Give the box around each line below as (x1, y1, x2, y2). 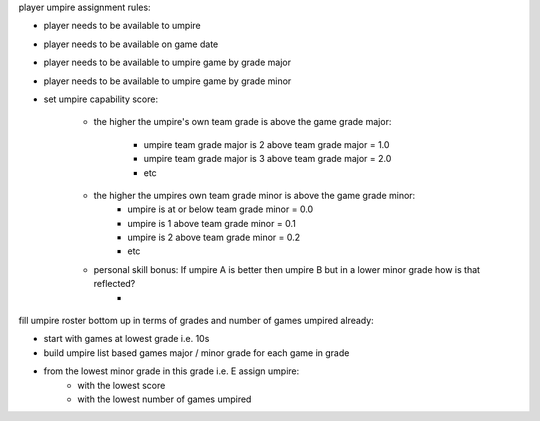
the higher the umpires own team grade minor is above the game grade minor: (93, 189, 416, 201)
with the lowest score (77, 379, 166, 391)
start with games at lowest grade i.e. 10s (43, 333, 210, 345)
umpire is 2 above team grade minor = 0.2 (127, 231, 301, 244)
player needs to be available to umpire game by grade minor (43, 75, 292, 87)
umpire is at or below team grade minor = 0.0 (127, 203, 314, 215)
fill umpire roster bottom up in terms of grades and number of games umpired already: (18, 315, 374, 327)
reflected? (93, 278, 136, 290)
